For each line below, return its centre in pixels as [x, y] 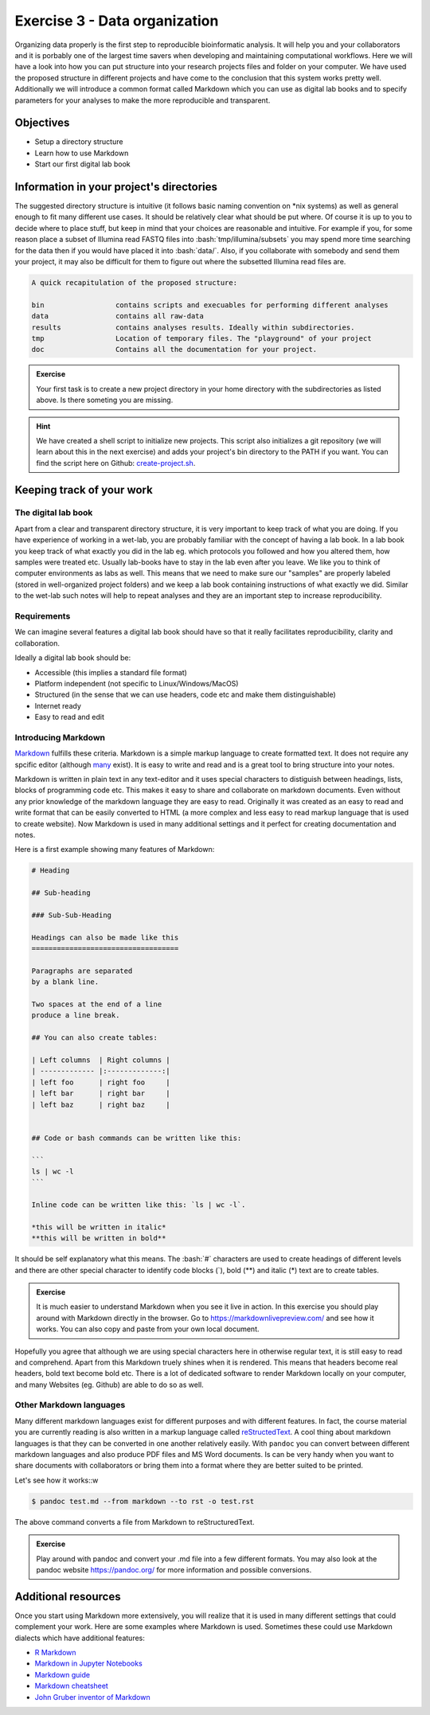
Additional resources [68, 1596]
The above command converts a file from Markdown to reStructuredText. [135, 1522]
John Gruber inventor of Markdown [92, 1697]
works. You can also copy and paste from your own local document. [148, 1329]
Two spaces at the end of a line [97, 1004]
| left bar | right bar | [101, 1094]
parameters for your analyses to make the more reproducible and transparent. [143, 100]
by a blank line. [65, 982]
